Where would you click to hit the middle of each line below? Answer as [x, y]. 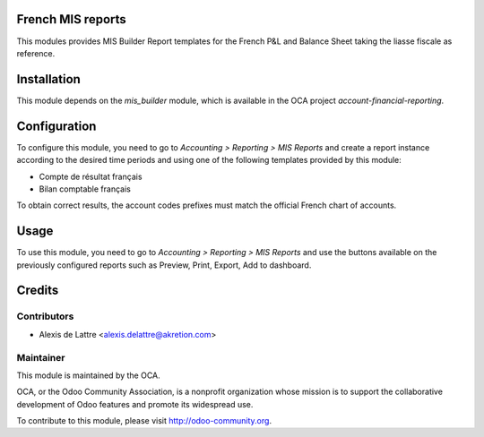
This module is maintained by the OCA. [88, 375]
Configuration [56, 126]
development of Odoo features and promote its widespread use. [135, 404]
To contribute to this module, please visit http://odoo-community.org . [144, 421]
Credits [38, 291]
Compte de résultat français [91, 176]
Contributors [45, 316]
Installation [48, 79]
